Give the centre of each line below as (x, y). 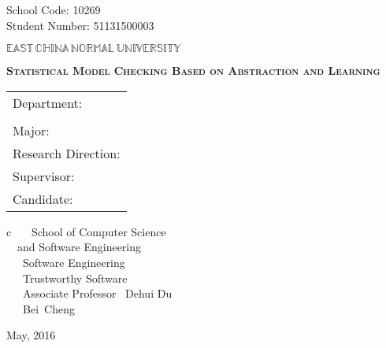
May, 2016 (31, 335)
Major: (31, 130)
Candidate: (43, 198)
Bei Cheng (48, 308)
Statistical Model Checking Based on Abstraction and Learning (193, 70)
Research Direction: (67, 153)
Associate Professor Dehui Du (97, 293)
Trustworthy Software (75, 278)
